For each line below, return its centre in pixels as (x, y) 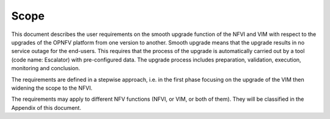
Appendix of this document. (46, 107)
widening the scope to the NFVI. (52, 88)
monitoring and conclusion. (46, 68)
